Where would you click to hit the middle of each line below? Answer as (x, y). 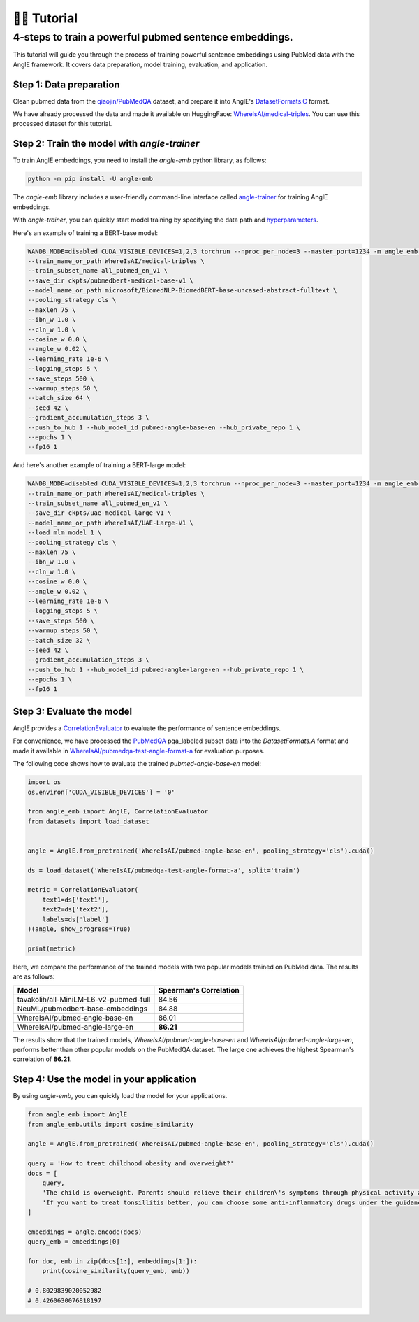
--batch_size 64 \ (59, 398)
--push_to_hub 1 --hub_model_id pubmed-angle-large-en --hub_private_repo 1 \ (166, 669)
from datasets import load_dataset (88, 821)
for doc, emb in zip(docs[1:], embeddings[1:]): (112, 1261)
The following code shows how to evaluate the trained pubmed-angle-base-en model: (137, 764)
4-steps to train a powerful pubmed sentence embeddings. (153, 37)
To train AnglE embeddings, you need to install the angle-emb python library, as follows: (140, 160)
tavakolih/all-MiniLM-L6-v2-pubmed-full (84, 999)
